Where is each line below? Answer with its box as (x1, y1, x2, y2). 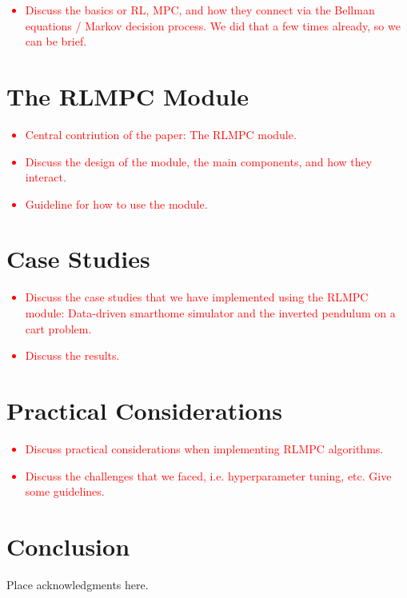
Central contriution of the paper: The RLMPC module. (25, 126, 297, 142)
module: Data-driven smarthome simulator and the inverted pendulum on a (25, 305, 396, 321)
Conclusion (6, 529, 130, 562)
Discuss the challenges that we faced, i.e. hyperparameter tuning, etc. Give (25, 467, 392, 484)
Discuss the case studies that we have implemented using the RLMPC (25, 289, 369, 305)
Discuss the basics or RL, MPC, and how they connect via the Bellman (25, 2, 375, 18)
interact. (25, 169, 66, 185)
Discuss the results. (25, 347, 120, 364)
